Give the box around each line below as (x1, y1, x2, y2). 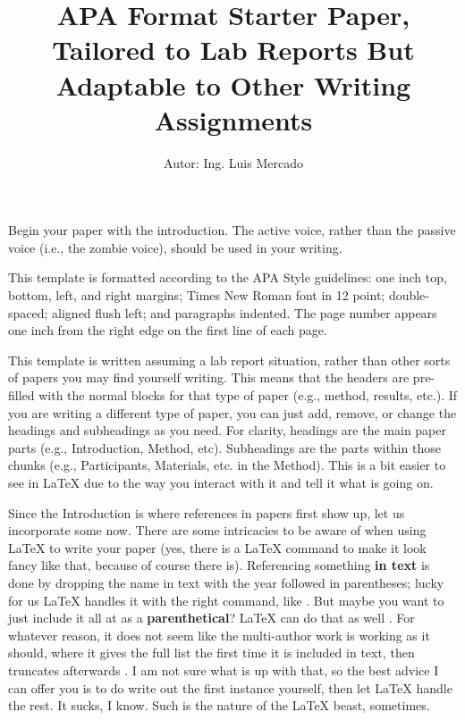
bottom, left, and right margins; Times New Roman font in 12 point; (8, 286, 385, 305)
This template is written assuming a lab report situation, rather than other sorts (8, 350, 451, 369)
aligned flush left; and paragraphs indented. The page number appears (52, 303, 437, 322)
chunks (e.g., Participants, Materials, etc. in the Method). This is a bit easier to (8, 456, 446, 474)
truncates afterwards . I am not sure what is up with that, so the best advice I (8, 660, 439, 679)
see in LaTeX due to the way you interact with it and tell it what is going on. (8, 473, 434, 491)
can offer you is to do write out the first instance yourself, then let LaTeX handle (8, 678, 452, 697)
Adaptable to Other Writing (55, 66, 411, 103)
